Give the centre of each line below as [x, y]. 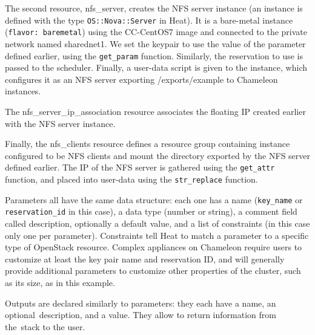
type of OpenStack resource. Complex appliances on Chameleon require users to [154, 247]
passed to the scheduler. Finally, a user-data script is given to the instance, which [156, 67]
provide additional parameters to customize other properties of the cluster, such [153, 271]
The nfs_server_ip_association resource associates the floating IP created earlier [155, 111]
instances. [23, 91]
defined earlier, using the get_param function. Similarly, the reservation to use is [154, 55]
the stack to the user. [45, 326]
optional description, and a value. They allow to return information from [141, 315]
